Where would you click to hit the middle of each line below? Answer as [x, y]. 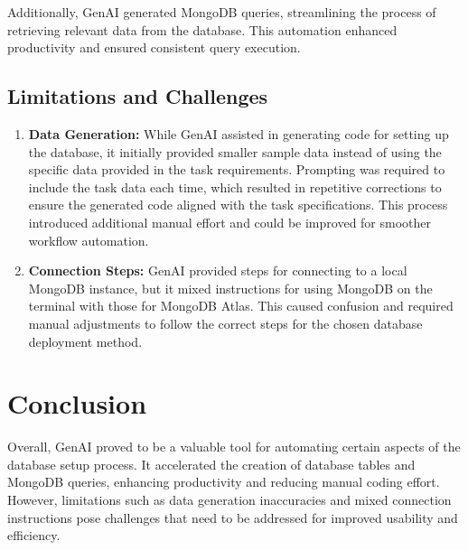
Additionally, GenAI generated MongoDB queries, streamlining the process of [222, 12]
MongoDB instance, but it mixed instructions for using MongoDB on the [230, 288]
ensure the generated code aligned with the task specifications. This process [238, 205]
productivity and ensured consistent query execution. [154, 47]
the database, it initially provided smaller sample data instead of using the [235, 151]
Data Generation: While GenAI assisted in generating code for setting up [239, 133]
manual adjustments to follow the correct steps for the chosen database [225, 323]
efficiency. [34, 535]
